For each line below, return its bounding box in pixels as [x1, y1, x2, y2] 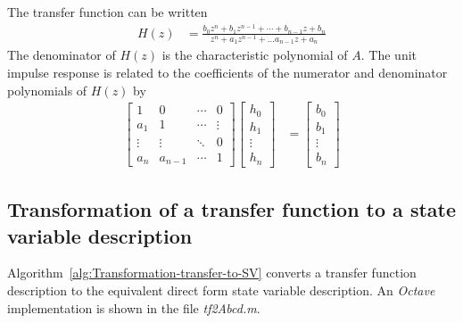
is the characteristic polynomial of [161, 46, 348, 64]
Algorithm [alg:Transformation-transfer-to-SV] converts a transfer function [7, 263, 417, 282]
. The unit [360, 46, 418, 64]
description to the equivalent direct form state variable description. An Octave [7, 280, 435, 299]
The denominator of [7, 46, 116, 64]
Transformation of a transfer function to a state [7, 195, 457, 223]
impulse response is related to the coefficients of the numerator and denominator [7, 63, 448, 82]
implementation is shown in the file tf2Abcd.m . [7, 298, 260, 317]
